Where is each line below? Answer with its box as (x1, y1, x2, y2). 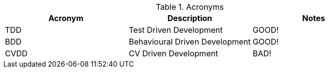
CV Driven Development (128, 48, 218, 58)
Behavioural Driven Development (128, 37, 251, 47)
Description (167, 13, 212, 23)
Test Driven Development (128, 25, 223, 35)
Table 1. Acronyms (156, 2, 224, 12)
